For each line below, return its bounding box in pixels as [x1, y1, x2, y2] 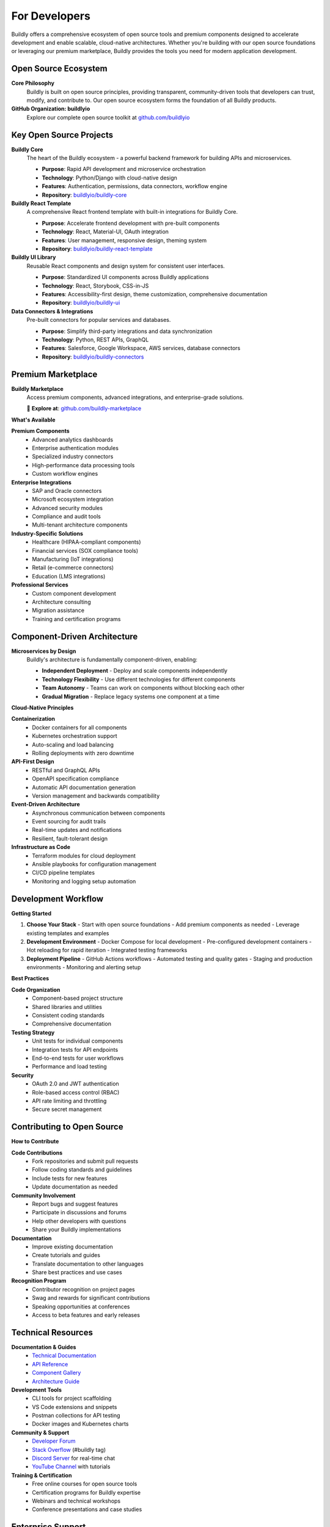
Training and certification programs [32, 615, 122, 622]
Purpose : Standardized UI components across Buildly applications [42, 274, 209, 281]
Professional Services [11, 581, 68, 589]
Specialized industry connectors [32, 453, 114, 461]
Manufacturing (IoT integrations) [32, 556, 114, 563]
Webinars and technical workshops [32, 1497, 121, 1504]
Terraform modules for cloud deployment [32, 852, 136, 859]
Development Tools [11, 1386, 62, 1393]
